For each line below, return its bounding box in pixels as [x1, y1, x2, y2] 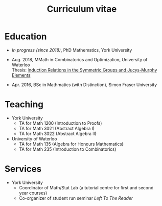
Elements [11, 72, 31, 78]
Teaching [4, 99, 44, 110]
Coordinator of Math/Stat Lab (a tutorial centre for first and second [19, 184, 154, 190]
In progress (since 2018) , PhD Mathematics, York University [11, 47, 132, 53]
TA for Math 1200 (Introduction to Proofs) [19, 120, 102, 126]
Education [4, 31, 47, 42]
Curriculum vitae [46, 3, 117, 15]
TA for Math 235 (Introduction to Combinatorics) [19, 146, 116, 152]
